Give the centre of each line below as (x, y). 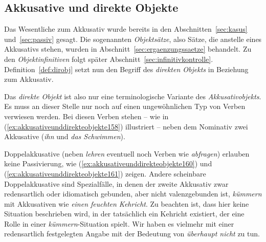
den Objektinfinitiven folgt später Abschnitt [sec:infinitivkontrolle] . (109, 59)
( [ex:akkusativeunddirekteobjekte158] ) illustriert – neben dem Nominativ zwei (126, 126)
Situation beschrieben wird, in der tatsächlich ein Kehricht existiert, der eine (124, 214)
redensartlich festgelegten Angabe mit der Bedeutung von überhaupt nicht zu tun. (132, 234)
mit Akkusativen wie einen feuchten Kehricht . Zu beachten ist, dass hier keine (127, 203)
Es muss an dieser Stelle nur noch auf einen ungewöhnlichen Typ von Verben (125, 106)
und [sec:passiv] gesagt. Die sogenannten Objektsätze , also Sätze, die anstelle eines (133, 39)
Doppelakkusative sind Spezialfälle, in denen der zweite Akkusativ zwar (116, 183)
